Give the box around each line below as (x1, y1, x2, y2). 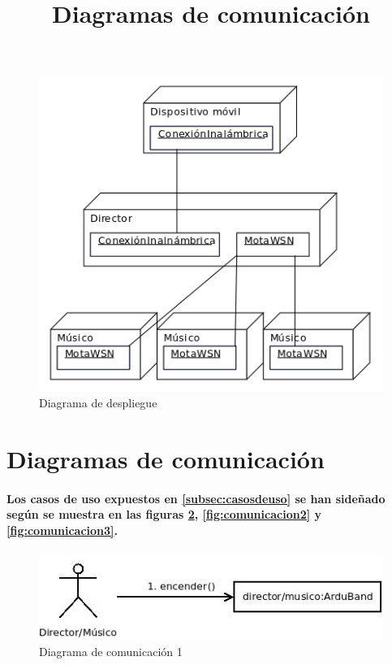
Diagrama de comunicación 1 (39, 643, 183, 660)
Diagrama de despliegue (39, 393, 157, 411)
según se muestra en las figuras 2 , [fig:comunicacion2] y (6, 506, 322, 523)
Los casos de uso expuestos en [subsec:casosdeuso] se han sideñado (6, 489, 386, 506)
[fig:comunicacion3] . (6, 521, 118, 538)
